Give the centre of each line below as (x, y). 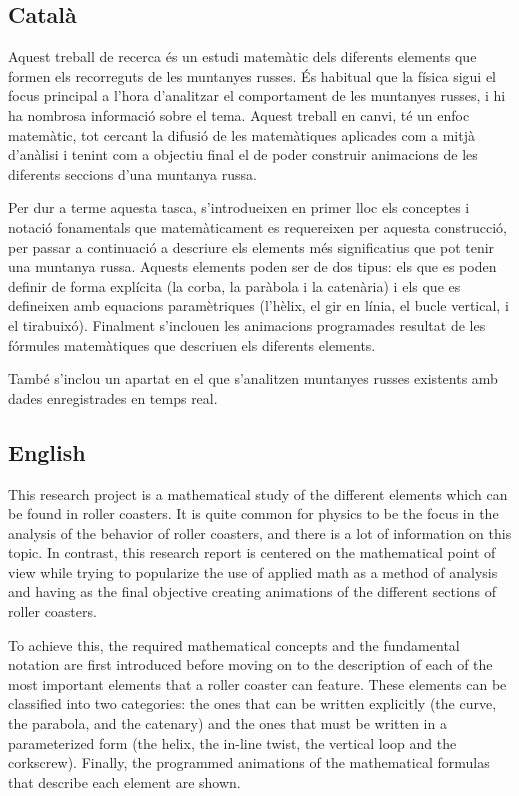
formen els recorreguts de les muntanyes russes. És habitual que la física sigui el (252, 75)
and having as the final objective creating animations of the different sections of (252, 591)
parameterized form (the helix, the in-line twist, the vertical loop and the (232, 742)
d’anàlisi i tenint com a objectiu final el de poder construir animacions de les (243, 154)
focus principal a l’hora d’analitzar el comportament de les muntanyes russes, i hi (257, 95)
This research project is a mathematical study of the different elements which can (258, 493)
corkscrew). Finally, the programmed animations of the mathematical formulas (249, 762)
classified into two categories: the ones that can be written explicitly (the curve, (252, 703)
